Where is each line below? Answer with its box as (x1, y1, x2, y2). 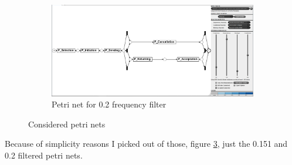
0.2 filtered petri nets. (5, 149, 83, 161)
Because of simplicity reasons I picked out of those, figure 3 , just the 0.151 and (5, 137, 288, 150)
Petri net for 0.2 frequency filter (52, 98, 167, 110)
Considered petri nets (28, 117, 106, 130)
